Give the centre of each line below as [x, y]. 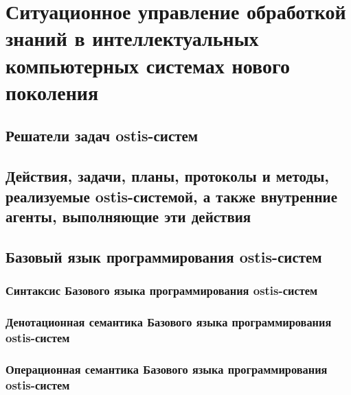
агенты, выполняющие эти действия [128, 216]
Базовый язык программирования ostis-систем [164, 256]
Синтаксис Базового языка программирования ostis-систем [162, 290]
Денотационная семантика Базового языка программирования [169, 321]
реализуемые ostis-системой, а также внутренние [171, 196]
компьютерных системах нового [148, 65]
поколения [52, 92]
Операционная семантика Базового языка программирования [167, 369]
